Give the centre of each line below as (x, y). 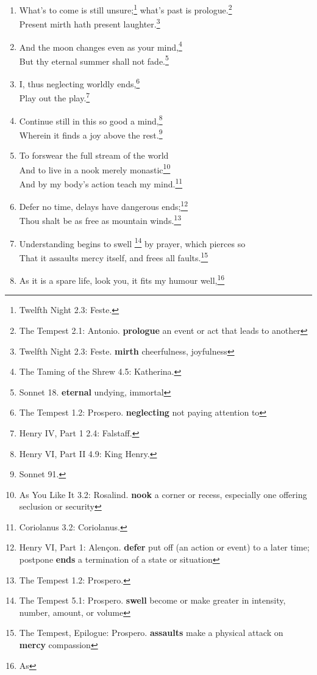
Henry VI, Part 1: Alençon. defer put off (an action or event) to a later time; (164, 547)
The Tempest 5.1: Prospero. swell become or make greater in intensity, (152, 600)
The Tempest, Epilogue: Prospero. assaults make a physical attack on (151, 633)
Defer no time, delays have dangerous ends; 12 (104, 205)
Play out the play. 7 (55, 97)
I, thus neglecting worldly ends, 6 (80, 83)
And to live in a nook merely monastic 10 (95, 168)
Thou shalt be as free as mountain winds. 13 (100, 219)
